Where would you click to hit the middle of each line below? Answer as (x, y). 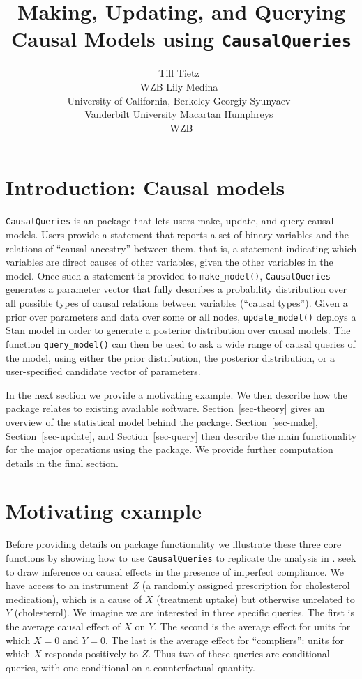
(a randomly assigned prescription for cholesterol (246, 585)
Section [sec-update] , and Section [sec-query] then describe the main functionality (181, 435)
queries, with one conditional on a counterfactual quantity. (130, 667)
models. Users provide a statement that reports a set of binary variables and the (177, 234)
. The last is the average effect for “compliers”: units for (225, 640)
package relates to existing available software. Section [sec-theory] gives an (165, 408)
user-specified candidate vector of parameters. (103, 371)
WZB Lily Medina (179, 87)
